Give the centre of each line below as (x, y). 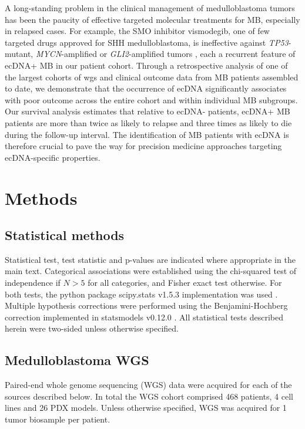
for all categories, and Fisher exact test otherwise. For (185, 283)
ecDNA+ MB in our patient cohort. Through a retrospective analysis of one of (146, 65)
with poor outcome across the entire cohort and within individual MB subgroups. (151, 99)
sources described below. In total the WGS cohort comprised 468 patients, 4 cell (149, 396)
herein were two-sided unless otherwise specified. (92, 328)
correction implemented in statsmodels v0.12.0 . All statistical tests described (144, 317)
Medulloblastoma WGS (77, 360)
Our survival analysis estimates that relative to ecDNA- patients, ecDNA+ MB (148, 111)
